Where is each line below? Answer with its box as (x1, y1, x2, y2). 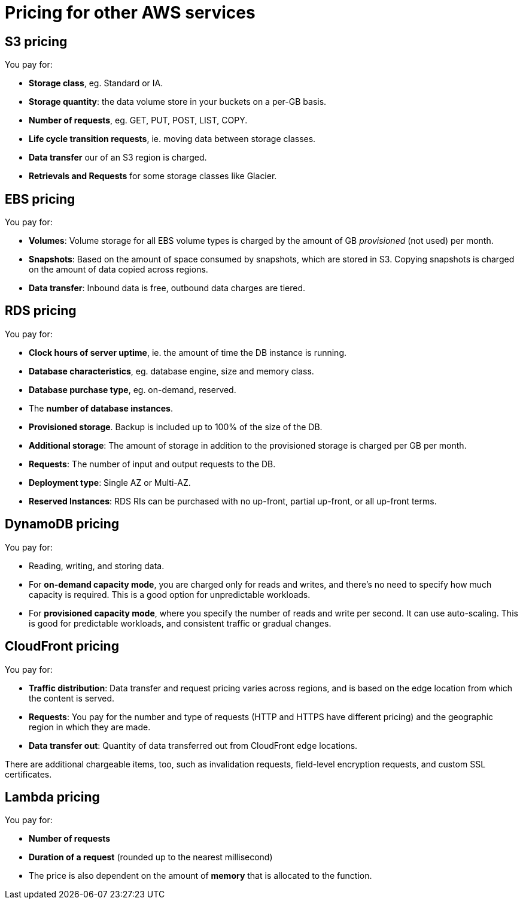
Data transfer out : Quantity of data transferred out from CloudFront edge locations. (29, 740, 358, 751)
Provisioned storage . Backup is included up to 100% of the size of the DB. (29, 421, 323, 432)
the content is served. (29, 693, 115, 703)
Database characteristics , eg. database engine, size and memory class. (29, 365, 314, 376)
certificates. (5, 769, 52, 779)
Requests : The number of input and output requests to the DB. (29, 458, 276, 469)
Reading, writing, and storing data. (29, 560, 165, 571)
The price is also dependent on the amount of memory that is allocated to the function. (29, 870, 372, 881)
